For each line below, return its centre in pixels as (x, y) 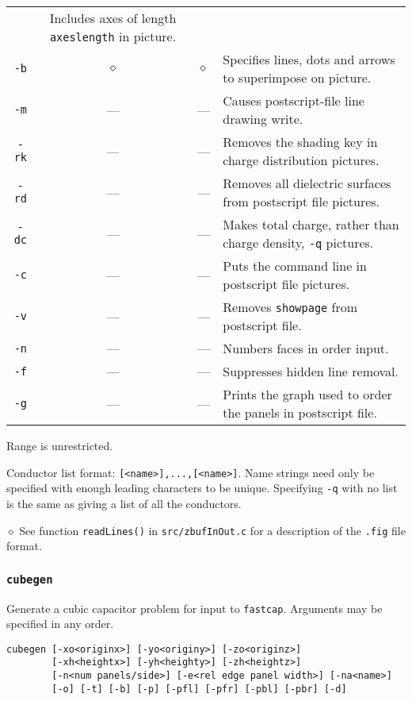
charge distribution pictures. (301, 160)
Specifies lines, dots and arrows (309, 59)
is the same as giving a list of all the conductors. (124, 503)
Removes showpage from (290, 307)
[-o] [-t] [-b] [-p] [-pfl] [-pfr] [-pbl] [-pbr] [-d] (199, 689)
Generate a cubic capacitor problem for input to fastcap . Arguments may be (195, 608)
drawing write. (263, 119)
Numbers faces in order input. (306, 348)
